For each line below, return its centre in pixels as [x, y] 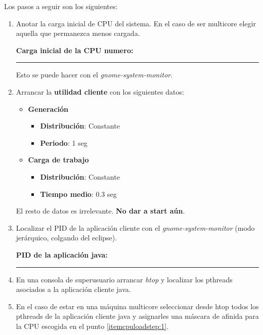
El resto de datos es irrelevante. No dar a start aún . [100, 211]
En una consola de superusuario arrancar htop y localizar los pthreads [124, 279]
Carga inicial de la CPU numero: [75, 50]
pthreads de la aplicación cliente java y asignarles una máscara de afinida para [137, 316]
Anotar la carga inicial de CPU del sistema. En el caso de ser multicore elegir [136, 23]
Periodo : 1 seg [64, 142]
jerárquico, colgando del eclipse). [67, 238]
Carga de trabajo [58, 160]
